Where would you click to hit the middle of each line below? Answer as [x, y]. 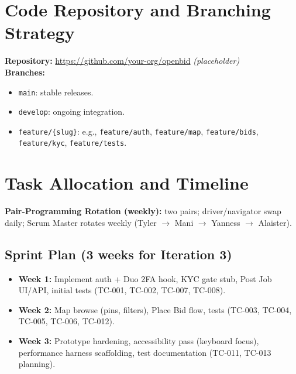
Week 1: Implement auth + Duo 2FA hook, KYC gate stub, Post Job [145, 278]
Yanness [226, 222]
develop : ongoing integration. [72, 111]
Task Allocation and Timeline [127, 183]
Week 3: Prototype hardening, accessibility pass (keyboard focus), [139, 341]
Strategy [40, 32]
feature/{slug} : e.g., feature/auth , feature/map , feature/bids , [138, 131]
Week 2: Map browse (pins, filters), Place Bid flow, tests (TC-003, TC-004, [155, 309]
